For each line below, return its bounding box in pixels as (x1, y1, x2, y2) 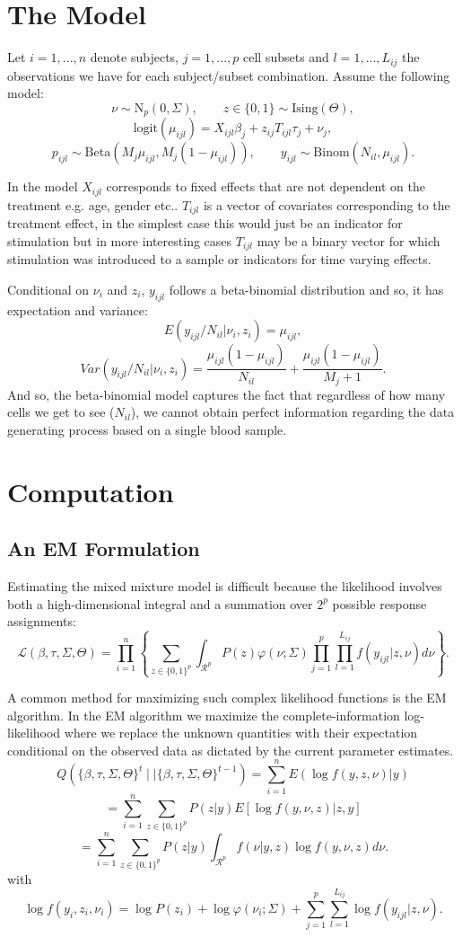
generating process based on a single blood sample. (7, 420, 287, 438)
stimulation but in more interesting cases (7, 231, 232, 250)
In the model (7, 177, 78, 196)
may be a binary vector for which (257, 231, 440, 250)
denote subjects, (90, 48, 179, 66)
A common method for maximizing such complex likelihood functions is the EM (7, 688, 447, 707)
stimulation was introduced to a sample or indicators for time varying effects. (7, 250, 431, 269)
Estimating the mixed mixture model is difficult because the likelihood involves (7, 577, 442, 595)
